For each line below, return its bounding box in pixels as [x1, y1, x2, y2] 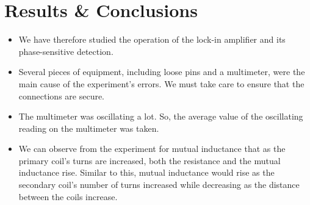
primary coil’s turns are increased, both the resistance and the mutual [18, 154, 281, 167]
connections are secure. [18, 89, 105, 102]
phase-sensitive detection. [18, 45, 114, 57]
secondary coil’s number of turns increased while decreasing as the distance [18, 178, 300, 191]
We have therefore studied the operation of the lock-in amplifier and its [18, 33, 286, 46]
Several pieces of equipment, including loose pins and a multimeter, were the [18, 65, 305, 78]
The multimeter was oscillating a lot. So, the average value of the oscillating [18, 110, 303, 123]
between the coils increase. [18, 190, 118, 203]
